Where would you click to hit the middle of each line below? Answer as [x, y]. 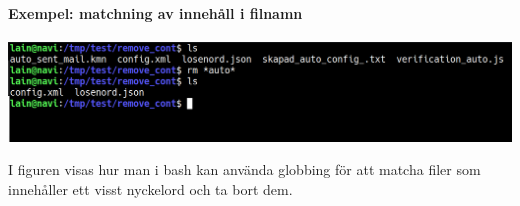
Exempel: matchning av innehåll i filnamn [155, 12]
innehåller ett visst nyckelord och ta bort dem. [150, 188]
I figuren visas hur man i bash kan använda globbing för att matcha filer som [244, 169]
